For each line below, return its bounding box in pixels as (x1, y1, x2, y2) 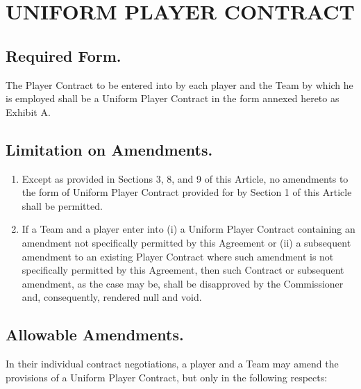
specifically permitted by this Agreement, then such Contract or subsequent (22, 263, 344, 277)
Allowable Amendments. (6, 324, 184, 345)
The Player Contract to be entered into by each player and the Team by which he (6, 77, 353, 92)
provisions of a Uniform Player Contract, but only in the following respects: (6, 370, 328, 384)
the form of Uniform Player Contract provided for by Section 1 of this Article (22, 185, 352, 199)
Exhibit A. (6, 104, 51, 119)
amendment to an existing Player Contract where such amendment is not (22, 249, 334, 263)
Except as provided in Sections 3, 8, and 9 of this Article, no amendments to (22, 171, 349, 185)
